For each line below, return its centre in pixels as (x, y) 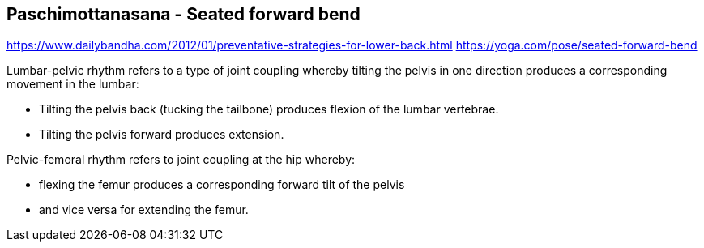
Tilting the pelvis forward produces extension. (162, 135)
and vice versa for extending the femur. (144, 210)
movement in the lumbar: (73, 84)
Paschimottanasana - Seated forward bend (183, 14)
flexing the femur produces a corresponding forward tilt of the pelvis (222, 185)
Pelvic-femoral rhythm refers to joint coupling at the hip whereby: (181, 160)
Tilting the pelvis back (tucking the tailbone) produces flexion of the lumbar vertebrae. (269, 109)
